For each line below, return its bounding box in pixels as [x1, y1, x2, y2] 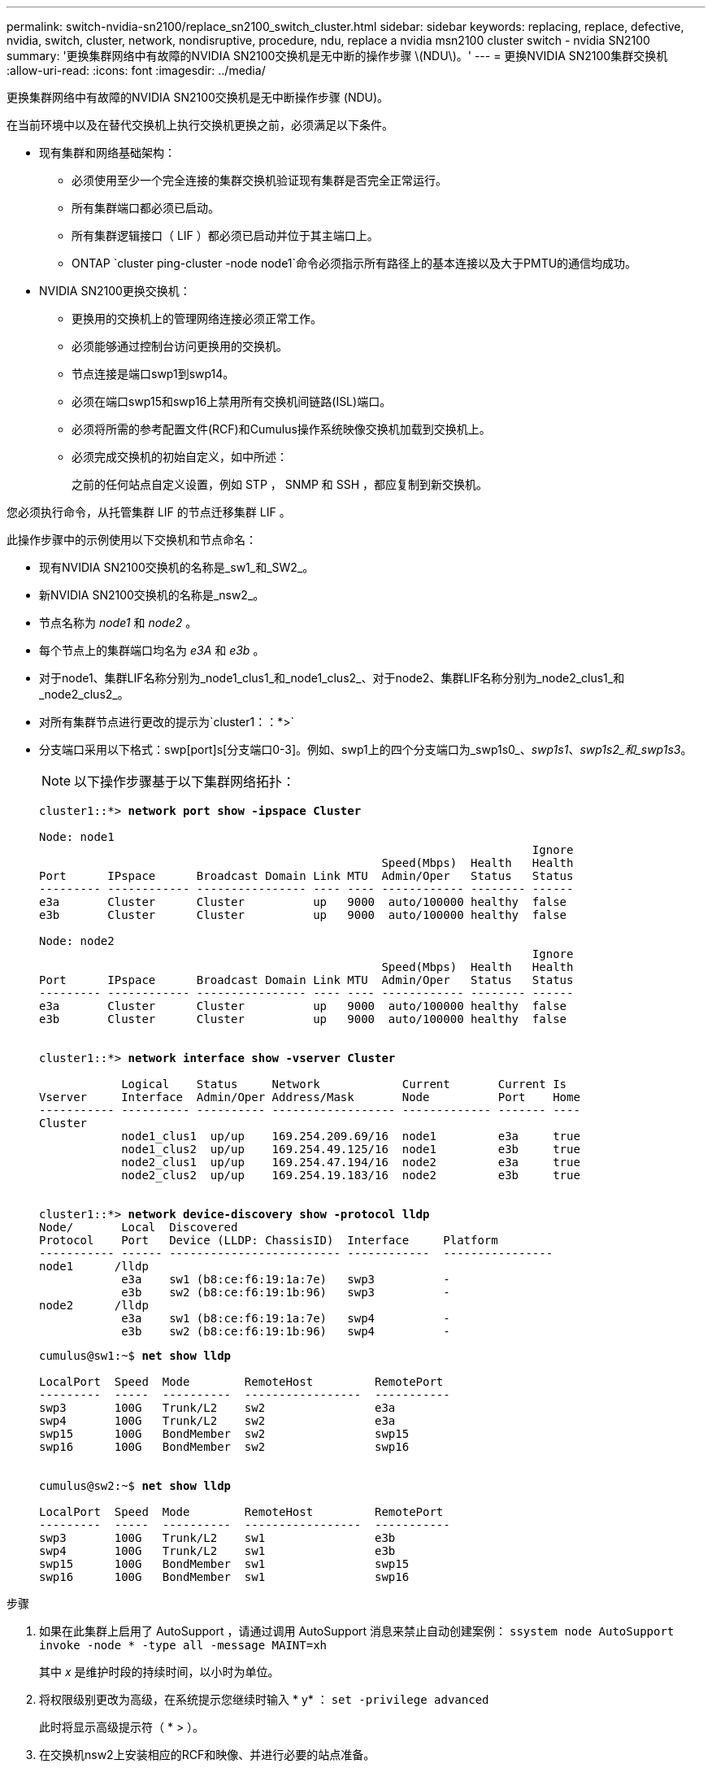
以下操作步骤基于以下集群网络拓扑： [74, 773, 296, 790]
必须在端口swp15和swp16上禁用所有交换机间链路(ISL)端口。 [72, 394, 392, 408]
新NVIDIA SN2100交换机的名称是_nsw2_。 [39, 588, 265, 602]
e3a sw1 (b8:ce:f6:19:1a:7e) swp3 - [121, 1273, 450, 1286]
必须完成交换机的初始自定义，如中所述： [72, 450, 288, 464]
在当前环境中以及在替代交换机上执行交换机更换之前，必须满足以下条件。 [7, 118, 393, 132]
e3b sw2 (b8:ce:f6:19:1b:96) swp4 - [121, 1325, 450, 1338]
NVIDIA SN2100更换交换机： [39, 284, 191, 298]
